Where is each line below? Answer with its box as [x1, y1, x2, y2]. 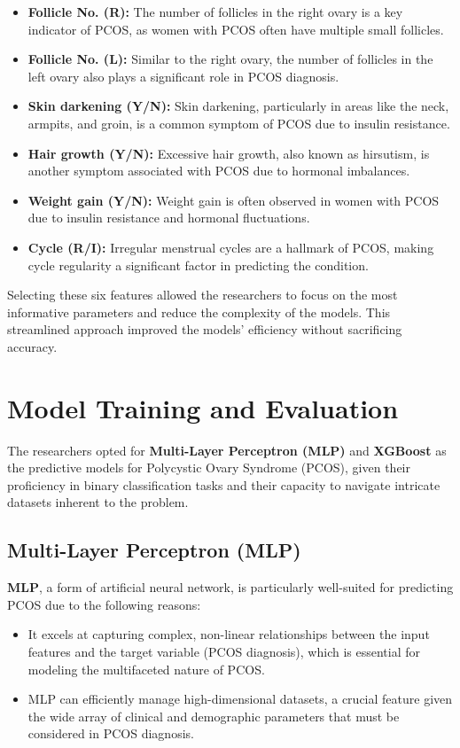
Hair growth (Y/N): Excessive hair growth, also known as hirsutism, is [27, 144, 430, 162]
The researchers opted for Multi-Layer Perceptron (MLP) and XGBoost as [7, 440, 447, 459]
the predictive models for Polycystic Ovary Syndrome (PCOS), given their [7, 458, 410, 477]
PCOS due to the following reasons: [7, 595, 201, 613]
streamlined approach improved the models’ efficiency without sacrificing [7, 320, 402, 339]
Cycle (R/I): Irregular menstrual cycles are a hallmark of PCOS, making [27, 238, 434, 256]
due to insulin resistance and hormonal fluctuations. [27, 208, 310, 227]
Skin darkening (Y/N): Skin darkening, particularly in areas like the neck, [27, 97, 449, 115]
